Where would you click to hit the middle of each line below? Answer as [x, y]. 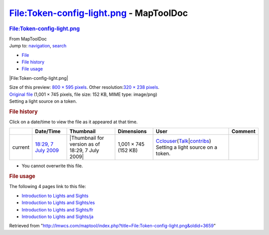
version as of [85, 144]
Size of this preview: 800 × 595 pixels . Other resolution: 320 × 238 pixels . [84, 87]
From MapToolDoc [28, 39]
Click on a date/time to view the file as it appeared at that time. [73, 122]
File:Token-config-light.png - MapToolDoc [99, 13]
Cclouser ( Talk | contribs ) [183, 141]
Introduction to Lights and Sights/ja [58, 217]
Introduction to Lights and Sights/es [58, 203]
